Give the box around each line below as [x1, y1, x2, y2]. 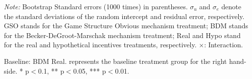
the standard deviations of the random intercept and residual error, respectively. [4, 11, 245, 21]
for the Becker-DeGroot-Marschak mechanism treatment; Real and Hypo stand [4, 30, 241, 40]
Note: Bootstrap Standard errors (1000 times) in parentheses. [4, 1, 188, 11]
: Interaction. [204, 39, 243, 50]
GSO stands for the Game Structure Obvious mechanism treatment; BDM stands [4, 20, 248, 31]
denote [221, 1, 242, 11]
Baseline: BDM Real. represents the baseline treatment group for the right [4, 56, 227, 66]
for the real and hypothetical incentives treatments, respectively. [4, 39, 197, 50]
